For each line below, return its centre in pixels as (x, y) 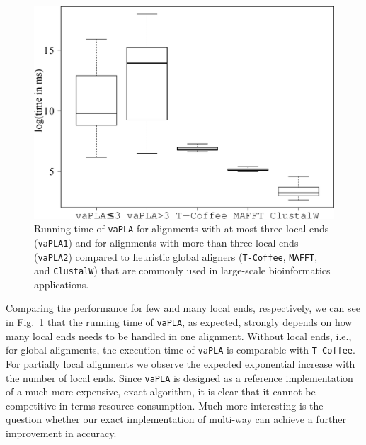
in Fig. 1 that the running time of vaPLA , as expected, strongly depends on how (179, 322)
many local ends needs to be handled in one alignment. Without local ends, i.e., (179, 336)
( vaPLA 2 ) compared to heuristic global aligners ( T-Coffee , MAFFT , (176, 256)
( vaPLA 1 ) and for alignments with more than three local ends (166, 242)
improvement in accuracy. (61, 433)
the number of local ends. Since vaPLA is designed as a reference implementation (179, 377)
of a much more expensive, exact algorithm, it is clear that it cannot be (161, 392)
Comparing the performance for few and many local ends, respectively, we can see (183, 308)
